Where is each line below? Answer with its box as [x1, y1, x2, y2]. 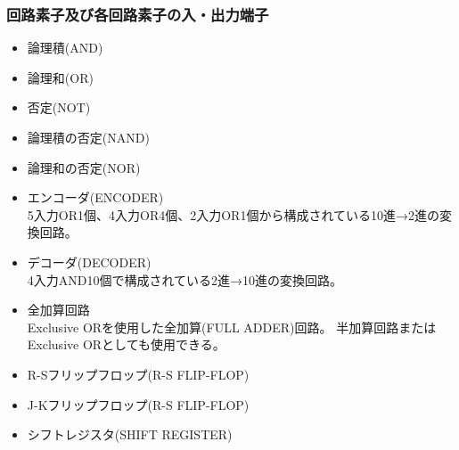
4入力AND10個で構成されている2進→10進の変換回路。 [27, 270, 343, 289]
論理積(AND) [27, 38, 103, 57]
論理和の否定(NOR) [27, 158, 141, 176]
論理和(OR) [27, 68, 94, 86]
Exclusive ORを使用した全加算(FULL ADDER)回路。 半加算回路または [27, 317, 437, 336]
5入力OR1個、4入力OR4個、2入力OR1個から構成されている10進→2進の [27, 205, 439, 224]
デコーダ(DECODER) [27, 252, 152, 271]
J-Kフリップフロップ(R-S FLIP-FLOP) [27, 395, 250, 413]
